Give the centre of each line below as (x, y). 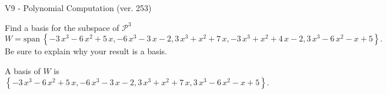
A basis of (23, 70)
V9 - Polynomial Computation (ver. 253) (78, 8)
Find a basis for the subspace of (62, 27)
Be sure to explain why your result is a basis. (86, 51)
